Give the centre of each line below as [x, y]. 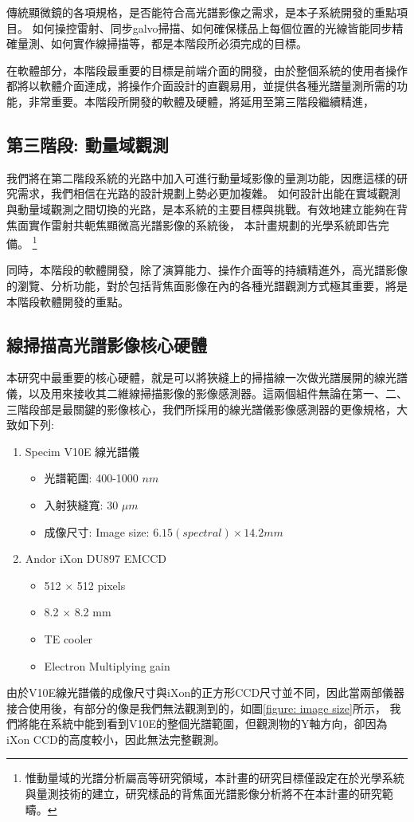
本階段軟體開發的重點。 [68, 301]
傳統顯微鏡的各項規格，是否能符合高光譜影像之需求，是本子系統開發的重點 [201, 12]
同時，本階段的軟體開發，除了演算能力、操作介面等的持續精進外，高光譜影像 [207, 270]
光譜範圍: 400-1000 [91, 478]
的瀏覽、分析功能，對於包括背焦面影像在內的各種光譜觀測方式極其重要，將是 [207, 285]
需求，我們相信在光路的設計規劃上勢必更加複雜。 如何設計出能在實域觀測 [209, 193]
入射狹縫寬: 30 [81, 504]
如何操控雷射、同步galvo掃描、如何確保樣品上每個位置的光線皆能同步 [212, 28]
